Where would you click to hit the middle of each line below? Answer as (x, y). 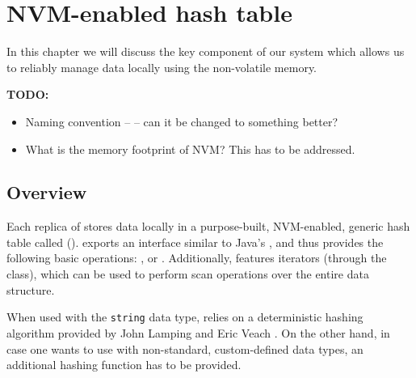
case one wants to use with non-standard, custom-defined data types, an (185, 348)
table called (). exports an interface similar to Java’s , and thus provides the (195, 242)
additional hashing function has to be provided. (124, 365)
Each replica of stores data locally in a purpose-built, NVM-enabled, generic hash (208, 226)
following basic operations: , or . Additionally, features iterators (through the (197, 258)
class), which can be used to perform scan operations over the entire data (188, 274)
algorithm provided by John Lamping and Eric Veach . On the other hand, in (198, 332)
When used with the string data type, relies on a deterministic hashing (185, 317)
